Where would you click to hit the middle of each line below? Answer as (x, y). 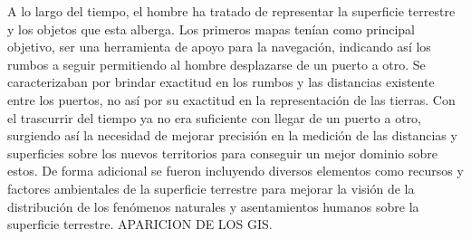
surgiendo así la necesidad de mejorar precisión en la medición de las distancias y (232, 135)
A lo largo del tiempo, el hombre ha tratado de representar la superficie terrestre (231, 11)
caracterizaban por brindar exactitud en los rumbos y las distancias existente (221, 82)
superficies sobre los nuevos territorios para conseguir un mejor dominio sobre (223, 153)
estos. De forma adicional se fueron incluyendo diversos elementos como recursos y (235, 171)
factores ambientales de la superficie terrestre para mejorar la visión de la (211, 188)
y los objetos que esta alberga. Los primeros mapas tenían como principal (211, 29)
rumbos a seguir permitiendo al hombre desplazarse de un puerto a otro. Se (216, 64)
